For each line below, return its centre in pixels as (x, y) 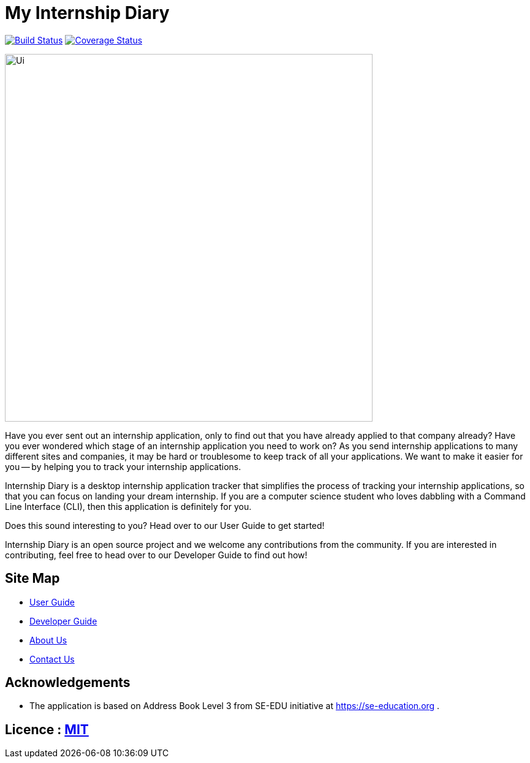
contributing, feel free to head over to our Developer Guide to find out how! (156, 555)
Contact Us (52, 659)
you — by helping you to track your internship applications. (123, 466)
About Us (48, 640)
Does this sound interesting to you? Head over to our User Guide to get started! (165, 525)
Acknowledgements (68, 683)
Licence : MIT (47, 729)
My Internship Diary (87, 13)
